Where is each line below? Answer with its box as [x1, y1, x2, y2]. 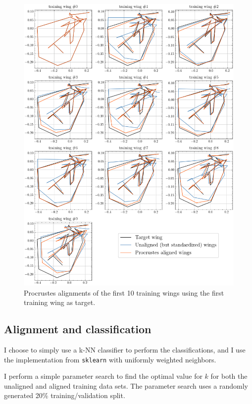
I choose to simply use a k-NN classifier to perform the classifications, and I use [4, 345, 246, 355]
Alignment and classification [4, 321, 151, 337]
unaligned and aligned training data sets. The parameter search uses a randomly [4, 380, 248, 391]
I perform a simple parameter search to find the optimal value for [4, 371, 202, 381]
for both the [210, 371, 248, 381]
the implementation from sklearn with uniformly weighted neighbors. [4, 354, 216, 364]
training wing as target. [24, 297, 96, 307]
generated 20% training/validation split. [4, 390, 125, 401]
